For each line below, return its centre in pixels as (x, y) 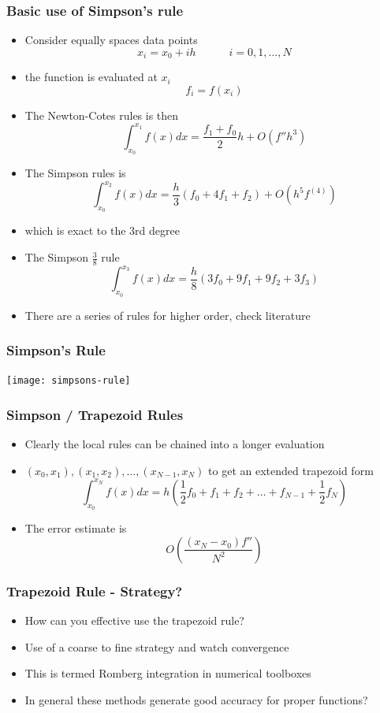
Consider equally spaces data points (111, 40)
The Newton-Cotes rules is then (102, 115)
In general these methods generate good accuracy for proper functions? (196, 699)
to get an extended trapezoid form (291, 470)
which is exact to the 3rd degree (102, 230)
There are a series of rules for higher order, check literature (168, 315)
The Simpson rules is (75, 173)
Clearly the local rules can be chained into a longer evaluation (175, 444)
